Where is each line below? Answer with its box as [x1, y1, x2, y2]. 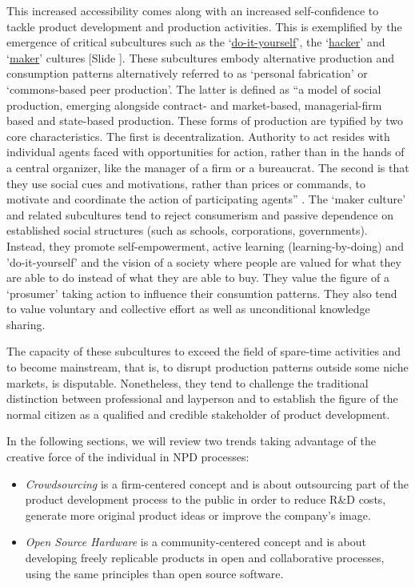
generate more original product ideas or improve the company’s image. [25, 506, 371, 523]
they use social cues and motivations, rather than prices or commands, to [6, 175, 365, 191]
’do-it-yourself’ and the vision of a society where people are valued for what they [6, 253, 401, 270]
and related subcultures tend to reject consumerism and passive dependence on [6, 206, 393, 223]
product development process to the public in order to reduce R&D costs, [25, 491, 386, 508]
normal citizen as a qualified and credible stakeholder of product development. [6, 405, 390, 422]
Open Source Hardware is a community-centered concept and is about [25, 533, 366, 550]
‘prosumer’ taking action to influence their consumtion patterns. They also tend [6, 284, 397, 301]
